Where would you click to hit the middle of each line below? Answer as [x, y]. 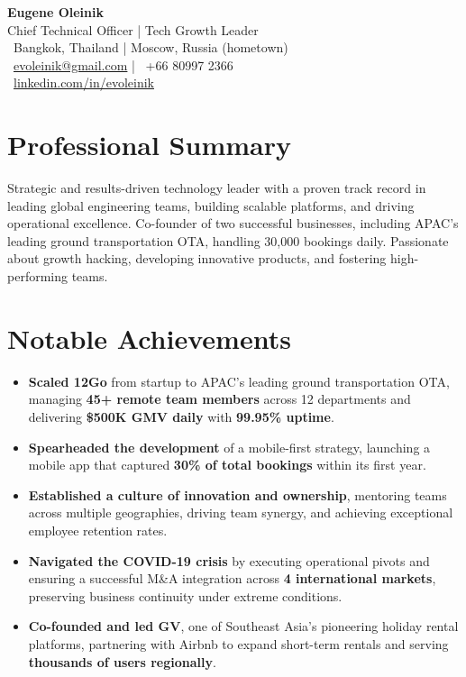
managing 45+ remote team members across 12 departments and [219, 399]
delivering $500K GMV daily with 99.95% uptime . [181, 416]
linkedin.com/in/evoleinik [84, 82]
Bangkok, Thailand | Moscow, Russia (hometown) [151, 47]
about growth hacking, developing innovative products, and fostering [197, 258]
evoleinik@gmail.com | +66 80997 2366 [123, 64]
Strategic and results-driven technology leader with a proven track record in [217, 188]
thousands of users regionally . [122, 661]
